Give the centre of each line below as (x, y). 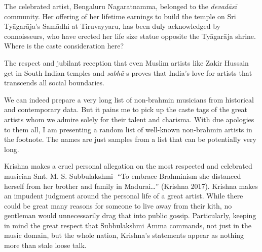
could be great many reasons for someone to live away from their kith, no (118, 205)
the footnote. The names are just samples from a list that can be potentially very (130, 139)
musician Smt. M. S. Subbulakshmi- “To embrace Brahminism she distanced (123, 175)
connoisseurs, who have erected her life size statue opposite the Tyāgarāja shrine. (130, 36)
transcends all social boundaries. (54, 83)
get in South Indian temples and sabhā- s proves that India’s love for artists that (128, 72)
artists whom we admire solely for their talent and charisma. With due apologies (129, 119)
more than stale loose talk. (45, 245)
